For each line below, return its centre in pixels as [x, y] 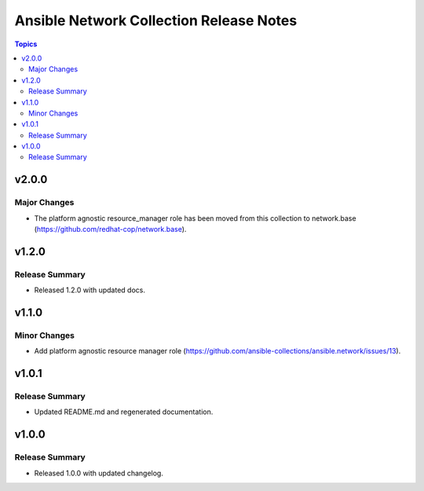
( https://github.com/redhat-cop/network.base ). [110, 229]
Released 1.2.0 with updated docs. [90, 290]
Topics [26, 44]
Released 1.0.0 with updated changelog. [99, 473]
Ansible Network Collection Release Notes [156, 20]
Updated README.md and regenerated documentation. [124, 412]
